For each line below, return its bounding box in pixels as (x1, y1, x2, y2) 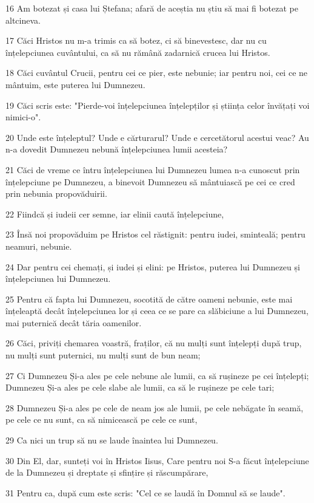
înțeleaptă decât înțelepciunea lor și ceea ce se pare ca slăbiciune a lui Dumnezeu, (5, 304, 309, 317)
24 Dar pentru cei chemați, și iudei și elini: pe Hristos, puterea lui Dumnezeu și (5, 260, 300, 273)
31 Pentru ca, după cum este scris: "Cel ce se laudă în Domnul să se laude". (5, 486, 286, 499)
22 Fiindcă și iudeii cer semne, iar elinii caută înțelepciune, (5, 207, 224, 220)
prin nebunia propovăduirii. (5, 187, 107, 200)
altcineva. (5, 13, 41, 26)
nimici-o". (5, 111, 41, 123)
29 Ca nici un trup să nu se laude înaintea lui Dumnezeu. (5, 434, 218, 447)
